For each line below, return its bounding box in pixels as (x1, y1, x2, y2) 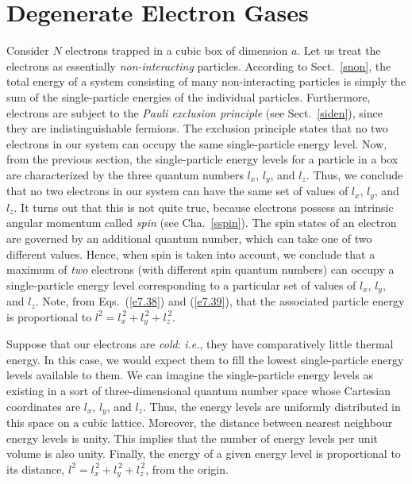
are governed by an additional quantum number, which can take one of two (6, 229, 372, 246)
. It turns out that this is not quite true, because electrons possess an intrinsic (13, 198, 394, 215)
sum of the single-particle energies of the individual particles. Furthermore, (6, 88, 371, 105)
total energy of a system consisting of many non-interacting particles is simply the (6, 73, 406, 90)
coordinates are (6, 398, 81, 414)
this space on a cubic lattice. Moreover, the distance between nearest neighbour (6, 414, 393, 431)
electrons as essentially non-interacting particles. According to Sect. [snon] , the (6, 57, 391, 74)
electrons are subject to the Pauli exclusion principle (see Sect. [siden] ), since (6, 104, 383, 121)
